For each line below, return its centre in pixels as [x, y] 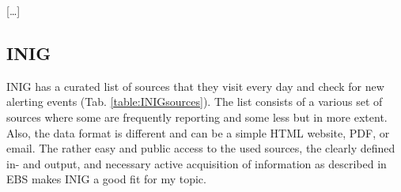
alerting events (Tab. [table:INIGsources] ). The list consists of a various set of [195, 102]
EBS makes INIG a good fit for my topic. [106, 179]
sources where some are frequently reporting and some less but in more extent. [197, 117]
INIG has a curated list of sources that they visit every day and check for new [195, 86]
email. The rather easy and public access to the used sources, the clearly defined [201, 148]
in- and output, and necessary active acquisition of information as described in [197, 163]
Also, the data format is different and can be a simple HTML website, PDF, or [198, 132]
